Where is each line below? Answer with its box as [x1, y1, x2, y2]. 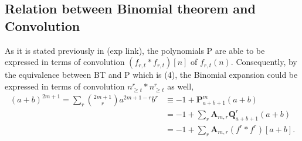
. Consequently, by [230, 56, 297, 68]
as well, [167, 80, 194, 92]
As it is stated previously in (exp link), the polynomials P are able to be [5, 44, 265, 56]
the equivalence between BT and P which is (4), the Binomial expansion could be [5, 68, 298, 81]
